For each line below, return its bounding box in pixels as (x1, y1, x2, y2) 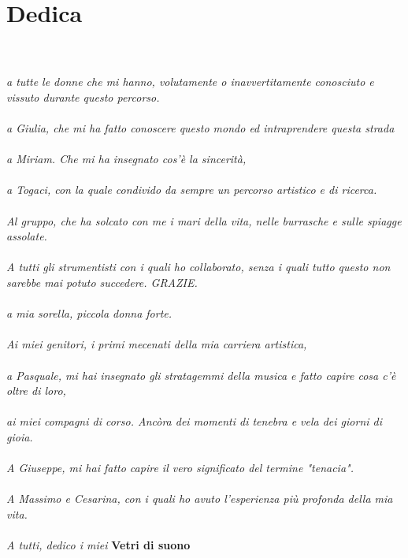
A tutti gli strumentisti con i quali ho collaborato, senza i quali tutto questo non (6, 259, 391, 275)
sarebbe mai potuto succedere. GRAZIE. (6, 274, 198, 291)
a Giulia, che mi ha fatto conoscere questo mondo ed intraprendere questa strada (6, 120, 395, 136)
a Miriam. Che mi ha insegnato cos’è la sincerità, (6, 151, 247, 167)
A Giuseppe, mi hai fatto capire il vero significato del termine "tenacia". (6, 459, 354, 476)
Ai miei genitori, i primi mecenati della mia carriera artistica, (6, 336, 307, 352)
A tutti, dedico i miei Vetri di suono (6, 537, 191, 553)
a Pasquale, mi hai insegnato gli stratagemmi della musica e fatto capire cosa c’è (6, 366, 396, 383)
